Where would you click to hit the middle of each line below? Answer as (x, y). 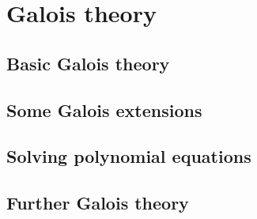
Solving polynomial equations (129, 156)
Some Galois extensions (104, 109)
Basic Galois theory (88, 63)
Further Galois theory (98, 203)
